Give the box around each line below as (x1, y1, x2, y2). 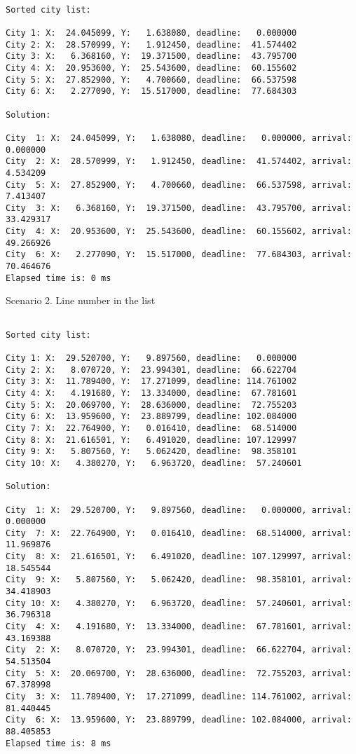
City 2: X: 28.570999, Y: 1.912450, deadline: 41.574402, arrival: (6, 156, 352, 167)
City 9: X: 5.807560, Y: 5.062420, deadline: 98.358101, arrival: (6, 575, 352, 585)
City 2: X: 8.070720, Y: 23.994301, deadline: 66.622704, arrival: (6, 645, 352, 655)
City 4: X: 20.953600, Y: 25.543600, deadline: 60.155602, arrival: (6, 226, 352, 237)
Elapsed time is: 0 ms (6, 273, 111, 283)
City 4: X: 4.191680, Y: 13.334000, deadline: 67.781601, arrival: (6, 622, 352, 632)
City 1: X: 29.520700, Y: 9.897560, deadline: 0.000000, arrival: (6, 505, 352, 515)
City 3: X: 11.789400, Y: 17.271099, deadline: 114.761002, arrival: (6, 692, 352, 701)
